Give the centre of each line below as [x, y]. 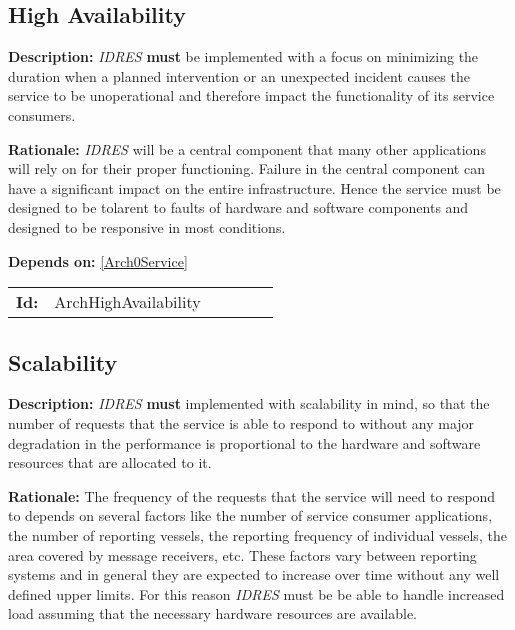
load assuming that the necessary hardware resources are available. [212, 613]
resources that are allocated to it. [110, 462]
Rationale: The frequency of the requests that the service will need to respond [252, 495]
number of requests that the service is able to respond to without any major [241, 422]
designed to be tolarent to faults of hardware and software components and [238, 207]
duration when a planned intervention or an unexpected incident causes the [239, 75]
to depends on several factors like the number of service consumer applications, [250, 515]
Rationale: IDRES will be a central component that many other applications [247, 148]
